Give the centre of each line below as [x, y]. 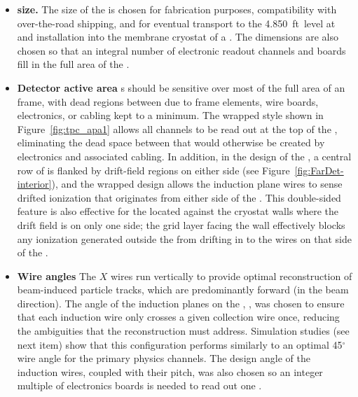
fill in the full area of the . [73, 64]
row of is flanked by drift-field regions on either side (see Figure [153, 170]
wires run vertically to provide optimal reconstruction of [232, 276]
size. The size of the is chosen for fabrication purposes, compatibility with [177, 9]
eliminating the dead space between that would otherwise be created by [171, 142]
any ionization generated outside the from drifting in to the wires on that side [184, 238]
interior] [34, 184]
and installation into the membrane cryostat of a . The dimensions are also [178, 37]
